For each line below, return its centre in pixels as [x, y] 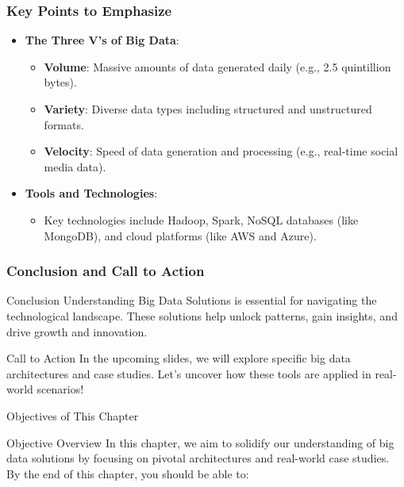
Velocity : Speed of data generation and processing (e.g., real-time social [221, 151]
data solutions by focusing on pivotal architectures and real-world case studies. [198, 458]
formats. [64, 124]
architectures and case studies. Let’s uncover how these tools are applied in [189, 373]
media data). [75, 166]
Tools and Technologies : [91, 193]
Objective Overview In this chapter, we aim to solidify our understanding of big [200, 442]
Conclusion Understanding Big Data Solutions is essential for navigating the [192, 300]
